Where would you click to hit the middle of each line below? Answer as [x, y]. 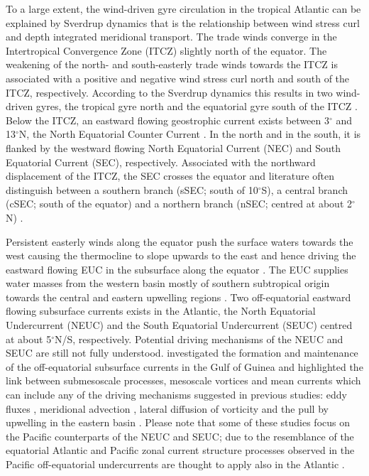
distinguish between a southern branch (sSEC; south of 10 [132, 189]
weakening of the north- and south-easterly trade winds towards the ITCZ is [172, 64]
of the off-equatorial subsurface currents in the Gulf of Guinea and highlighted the [184, 366]
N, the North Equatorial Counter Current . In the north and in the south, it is [190, 134]
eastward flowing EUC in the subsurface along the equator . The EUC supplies [177, 269]
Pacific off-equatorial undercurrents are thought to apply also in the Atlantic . [175, 464]
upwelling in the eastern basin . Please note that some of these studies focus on [178, 422]
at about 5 [29, 339]
